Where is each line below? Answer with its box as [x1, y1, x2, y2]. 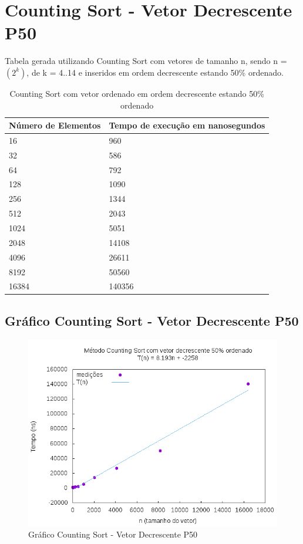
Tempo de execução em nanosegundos [109, 119, 265, 131]
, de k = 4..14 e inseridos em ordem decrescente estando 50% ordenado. [26, 66, 284, 78]
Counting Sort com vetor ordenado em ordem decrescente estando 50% [9, 87, 264, 99]
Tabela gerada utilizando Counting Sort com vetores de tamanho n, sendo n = [5, 55, 287, 67]
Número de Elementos [9, 119, 101, 131]
